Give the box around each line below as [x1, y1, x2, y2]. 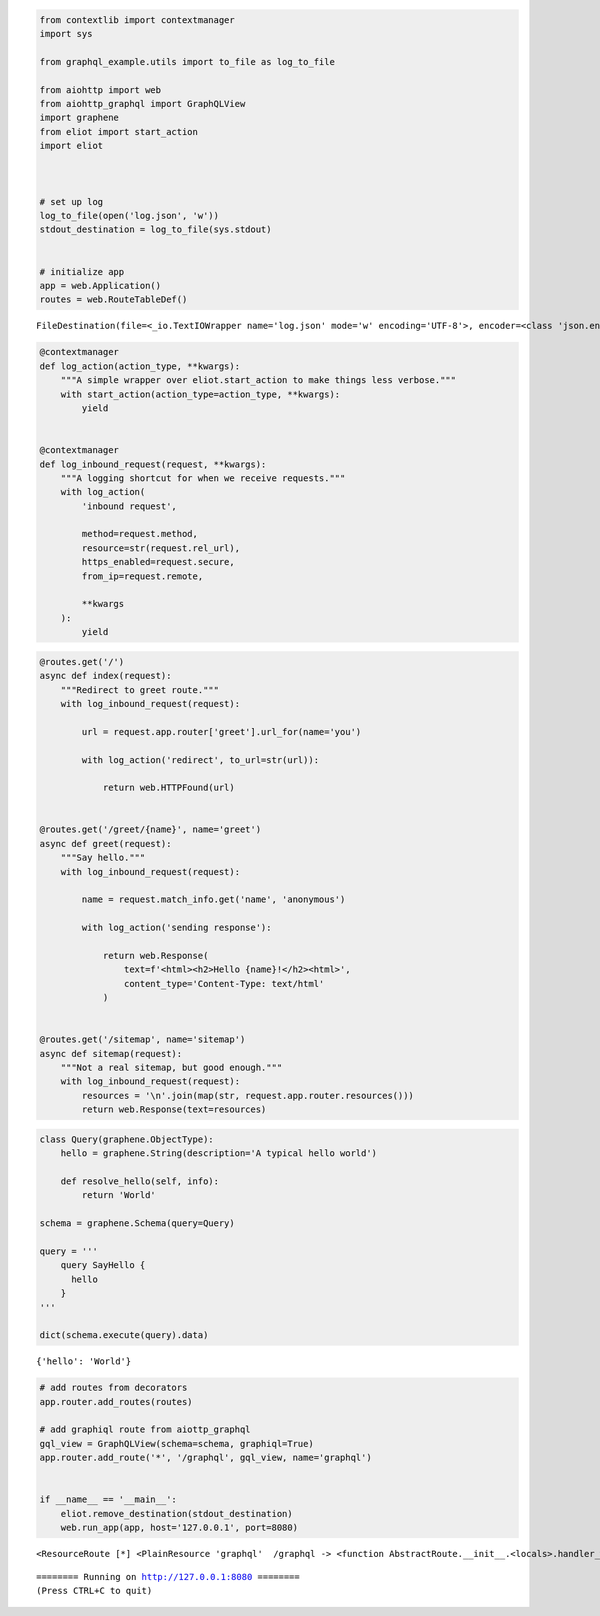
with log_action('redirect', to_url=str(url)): [81, 754, 320, 765]
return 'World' [81, 1190, 157, 1201]
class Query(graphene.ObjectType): [39, 1133, 214, 1145]
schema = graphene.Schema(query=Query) [39, 1218, 235, 1229]
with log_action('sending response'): [81, 922, 272, 934]
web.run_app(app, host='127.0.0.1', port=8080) [60, 1522, 299, 1534]
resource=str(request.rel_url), [81, 542, 240, 554]
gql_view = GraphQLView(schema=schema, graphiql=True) [39, 1438, 314, 1449]
